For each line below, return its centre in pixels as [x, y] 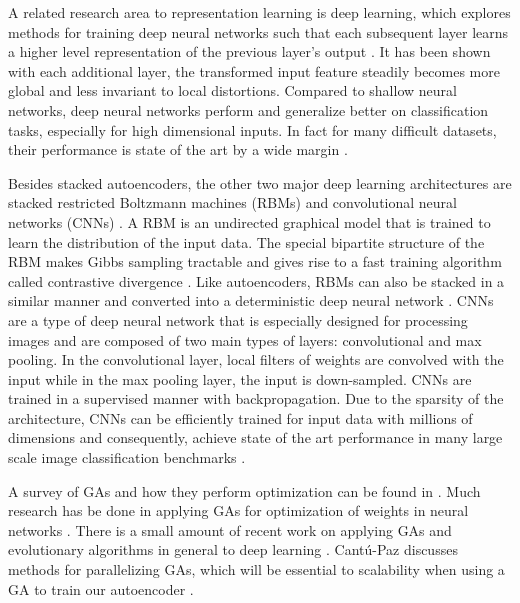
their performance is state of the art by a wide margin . [178, 149]
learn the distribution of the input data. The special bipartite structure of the [246, 241]
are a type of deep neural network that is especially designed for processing [238, 319]
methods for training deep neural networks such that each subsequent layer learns [258, 31]
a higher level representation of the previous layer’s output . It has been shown [249, 51]
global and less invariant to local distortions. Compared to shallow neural [232, 90]
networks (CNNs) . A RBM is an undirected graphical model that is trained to [249, 221]
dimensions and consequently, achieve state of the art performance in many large [255, 437]
